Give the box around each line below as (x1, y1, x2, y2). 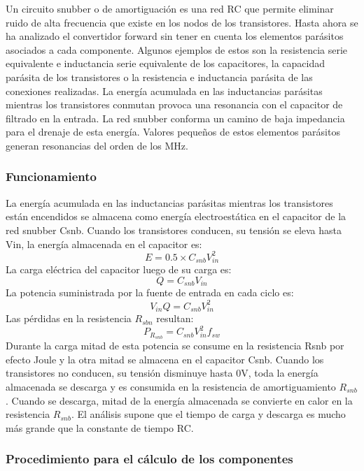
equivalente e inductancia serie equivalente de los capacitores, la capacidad (6, 56, 325, 71)
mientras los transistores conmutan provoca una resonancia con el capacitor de (6, 97, 343, 112)
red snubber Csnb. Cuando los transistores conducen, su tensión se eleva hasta (6, 222, 342, 237)
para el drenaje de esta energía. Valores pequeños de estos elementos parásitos (6, 124, 340, 139)
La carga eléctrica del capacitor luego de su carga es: (6, 262, 232, 277)
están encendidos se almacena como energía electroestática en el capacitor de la (6, 209, 346, 224)
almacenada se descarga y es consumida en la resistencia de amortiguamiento (6, 379, 336, 393)
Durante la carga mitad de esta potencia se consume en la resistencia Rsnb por (6, 338, 344, 353)
